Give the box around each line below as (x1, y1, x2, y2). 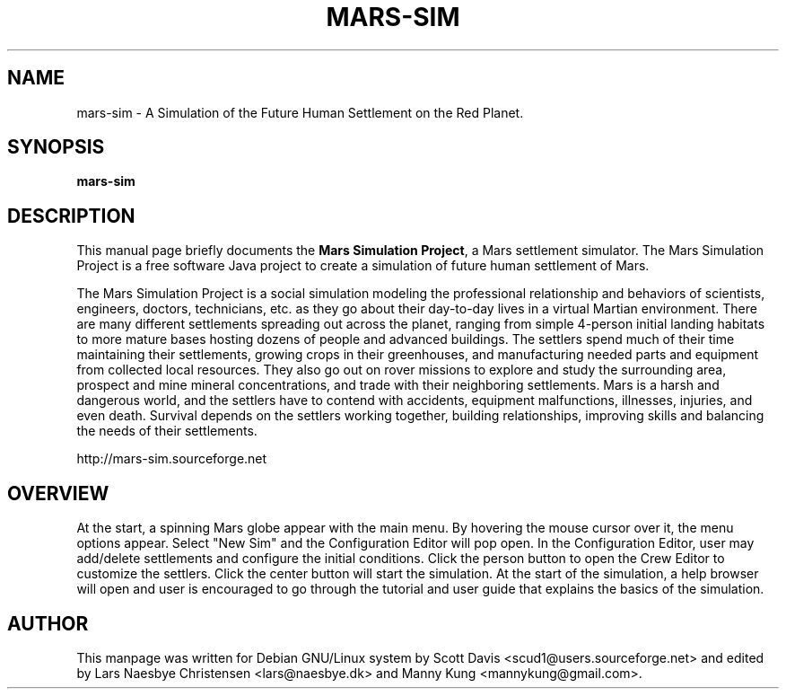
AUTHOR (7, 612, 89, 635)
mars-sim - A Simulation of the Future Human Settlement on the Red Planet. (76, 104, 524, 120)
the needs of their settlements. (76, 423, 258, 439)
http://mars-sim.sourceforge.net (76, 451, 267, 467)
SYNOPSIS (7, 136, 105, 159)
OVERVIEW (7, 481, 109, 505)
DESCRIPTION (7, 204, 135, 227)
